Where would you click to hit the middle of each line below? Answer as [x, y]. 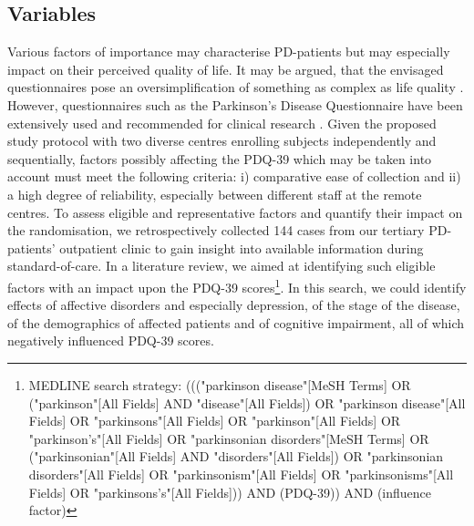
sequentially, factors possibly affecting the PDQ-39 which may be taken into [220, 158]
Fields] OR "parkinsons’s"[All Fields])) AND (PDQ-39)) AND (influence [230, 492]
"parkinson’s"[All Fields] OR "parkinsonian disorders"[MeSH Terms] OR [229, 438]
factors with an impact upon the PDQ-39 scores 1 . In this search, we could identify [237, 285]
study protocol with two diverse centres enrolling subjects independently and [222, 141]
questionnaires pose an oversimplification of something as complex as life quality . [236, 87]
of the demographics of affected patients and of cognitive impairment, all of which [236, 322]
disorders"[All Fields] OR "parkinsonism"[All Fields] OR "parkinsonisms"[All [241, 474]
